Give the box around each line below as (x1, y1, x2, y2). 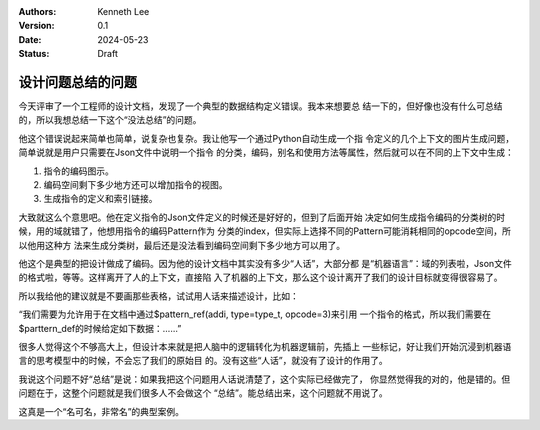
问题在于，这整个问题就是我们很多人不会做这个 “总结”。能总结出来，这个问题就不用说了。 (18, 387, 389, 399)
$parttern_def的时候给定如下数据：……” (18, 322, 182, 334)
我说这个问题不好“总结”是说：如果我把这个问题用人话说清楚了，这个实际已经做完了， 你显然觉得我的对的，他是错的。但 (18, 373, 511, 385)
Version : (18, 20, 55, 32)
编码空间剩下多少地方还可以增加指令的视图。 (43, 179, 228, 191)
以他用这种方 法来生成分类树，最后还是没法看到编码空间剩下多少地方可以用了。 (18, 239, 345, 251)
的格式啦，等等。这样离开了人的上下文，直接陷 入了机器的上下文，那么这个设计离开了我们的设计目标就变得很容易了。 (18, 271, 503, 284)
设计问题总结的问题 (18, 73, 137, 90)
